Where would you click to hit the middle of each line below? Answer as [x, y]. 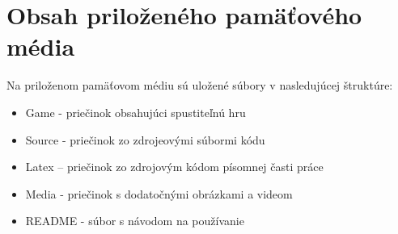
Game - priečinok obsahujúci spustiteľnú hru [135, 112]
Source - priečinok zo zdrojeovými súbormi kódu [145, 139]
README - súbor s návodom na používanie [135, 221]
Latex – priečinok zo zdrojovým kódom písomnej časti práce [174, 167]
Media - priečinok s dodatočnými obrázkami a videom [159, 193]
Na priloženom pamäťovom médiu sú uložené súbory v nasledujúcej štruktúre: [200, 85]
